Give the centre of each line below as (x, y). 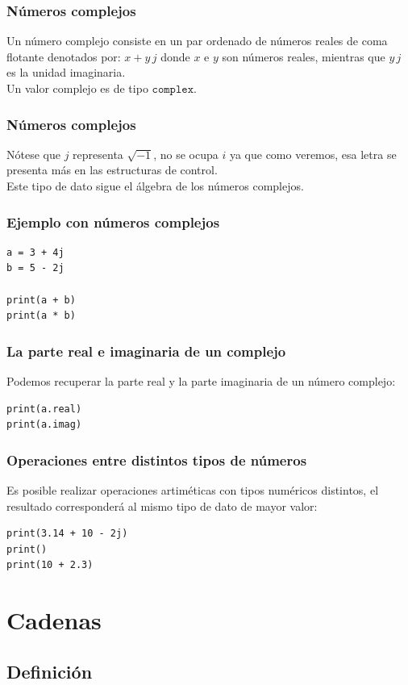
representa (98, 154)
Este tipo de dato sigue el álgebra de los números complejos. (155, 186)
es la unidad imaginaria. (66, 72)
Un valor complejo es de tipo (77, 88)
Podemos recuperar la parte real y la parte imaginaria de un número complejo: (201, 381)
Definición (50, 671)
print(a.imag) (44, 425)
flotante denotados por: (64, 56)
